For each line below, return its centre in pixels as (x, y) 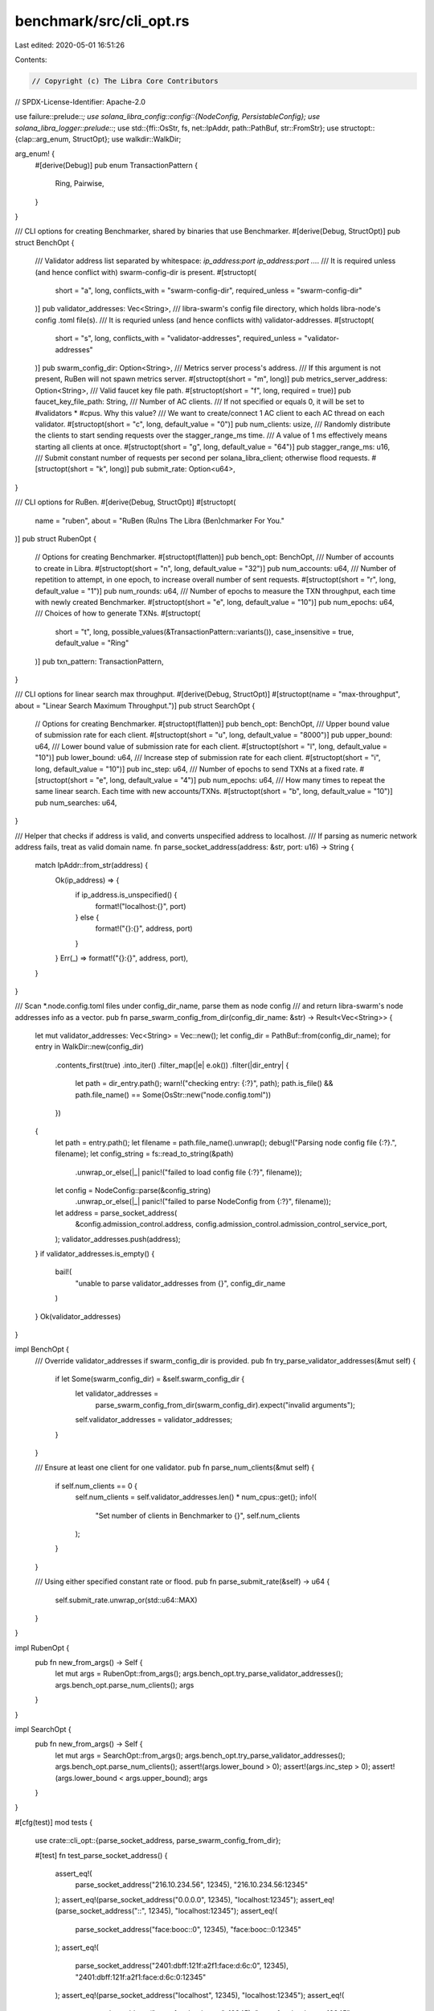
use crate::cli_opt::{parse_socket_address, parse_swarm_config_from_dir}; (158, 1840)
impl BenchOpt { (42, 1349)
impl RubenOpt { (42, 1647)
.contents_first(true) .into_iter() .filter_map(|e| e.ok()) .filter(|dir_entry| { (172, 1065)
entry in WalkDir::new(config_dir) (89, 1047)
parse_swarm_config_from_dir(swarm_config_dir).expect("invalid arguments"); (225, 1404)
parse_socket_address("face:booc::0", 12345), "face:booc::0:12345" (188, 1929)
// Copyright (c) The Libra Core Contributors (125, 81)
